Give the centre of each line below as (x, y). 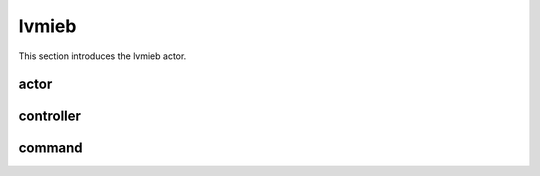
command (51, 148)
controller (50, 116)
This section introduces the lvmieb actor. (102, 56)
